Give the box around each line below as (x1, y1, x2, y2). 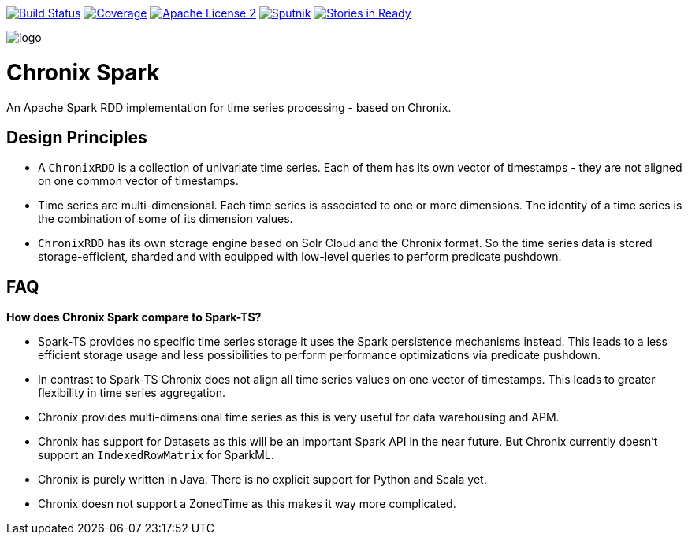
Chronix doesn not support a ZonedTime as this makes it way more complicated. (38, 497, 456, 511)
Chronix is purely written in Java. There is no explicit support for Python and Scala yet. (38, 472, 487, 487)
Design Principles (6, 127, 147, 147)
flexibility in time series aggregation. (38, 386, 225, 400)
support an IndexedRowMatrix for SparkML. (38, 448, 274, 462)
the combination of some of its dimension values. (38, 212, 293, 226)
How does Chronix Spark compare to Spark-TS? (6, 310, 262, 324)
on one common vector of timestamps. (38, 174, 239, 188)
